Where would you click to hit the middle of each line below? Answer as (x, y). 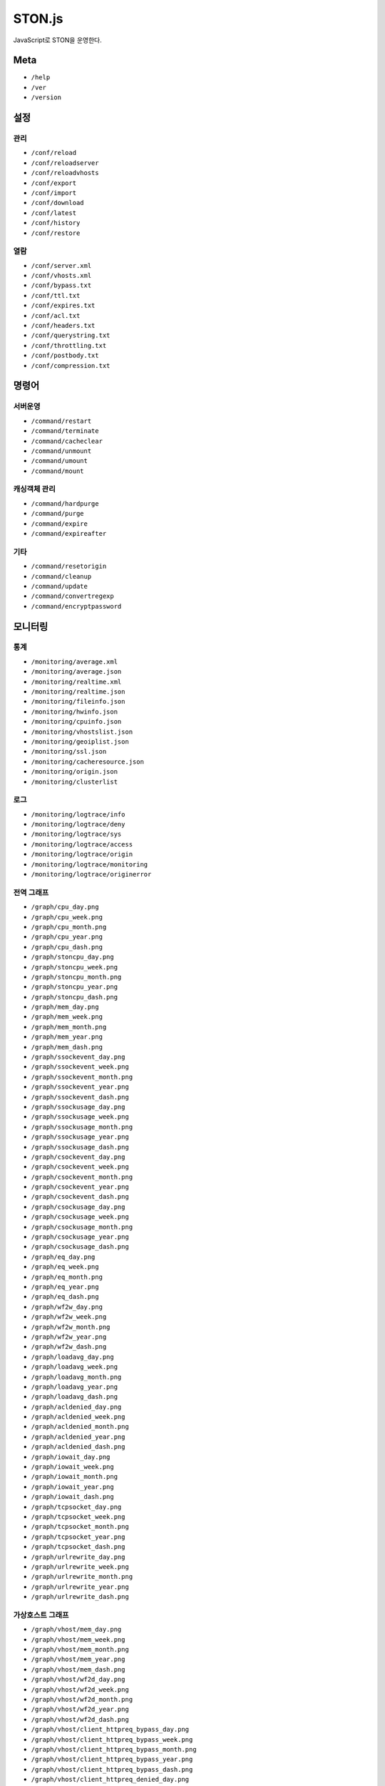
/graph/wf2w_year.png (69, 1337)
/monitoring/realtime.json (78, 692)
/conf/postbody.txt (65, 356)
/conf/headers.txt (63, 325)
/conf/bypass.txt (61, 285)
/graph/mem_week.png (67, 1017)
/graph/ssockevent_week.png (80, 1067)
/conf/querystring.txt (71, 335)
